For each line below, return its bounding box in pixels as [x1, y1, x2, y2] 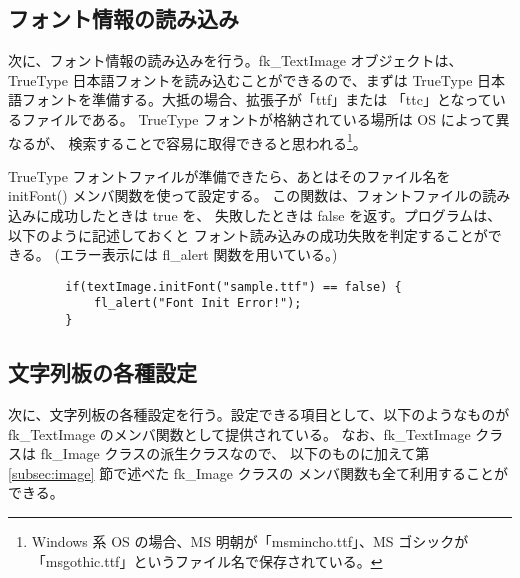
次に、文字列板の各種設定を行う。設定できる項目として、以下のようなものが [8, 403, 510, 424]
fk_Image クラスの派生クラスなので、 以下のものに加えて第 [40, 443, 430, 464]
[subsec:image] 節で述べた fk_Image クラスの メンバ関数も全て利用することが [8, 462, 508, 483]
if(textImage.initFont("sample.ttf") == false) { [65, 279, 402, 294]
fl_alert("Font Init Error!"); [93, 296, 302, 311]
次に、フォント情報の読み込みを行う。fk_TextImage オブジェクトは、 [8, 50, 463, 71]
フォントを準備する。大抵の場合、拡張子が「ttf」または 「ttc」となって [21, 89, 492, 110]
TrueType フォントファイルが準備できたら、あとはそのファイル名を [8, 165, 451, 186]
